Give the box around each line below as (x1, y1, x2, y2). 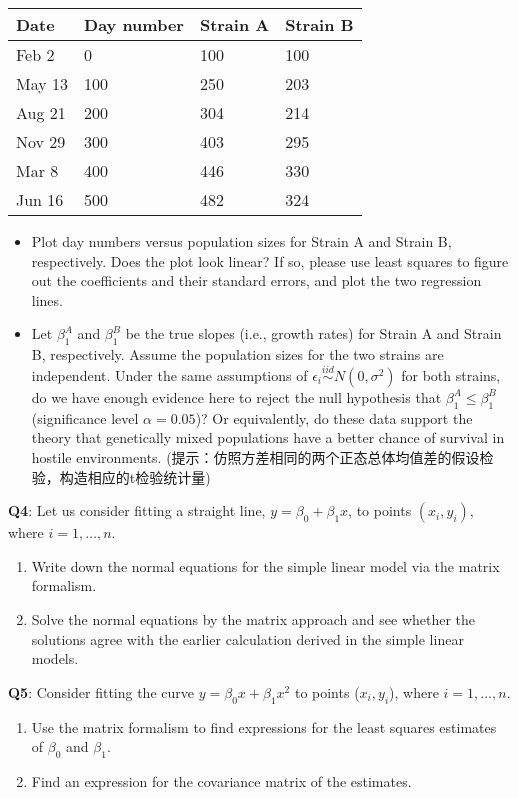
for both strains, (401, 364, 501, 385)
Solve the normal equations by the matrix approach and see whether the (31, 608, 476, 629)
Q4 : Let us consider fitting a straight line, (8, 500, 266, 521)
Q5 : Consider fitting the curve (8, 681, 194, 702)
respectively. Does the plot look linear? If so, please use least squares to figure (31, 250, 509, 271)
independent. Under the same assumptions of (31, 364, 308, 385)
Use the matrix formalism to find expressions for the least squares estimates (31, 716, 497, 737)
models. (31, 648, 79, 669)
